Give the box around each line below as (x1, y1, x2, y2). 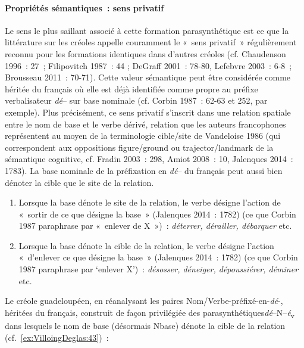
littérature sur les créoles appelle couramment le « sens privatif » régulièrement (5, 36, 297, 48)
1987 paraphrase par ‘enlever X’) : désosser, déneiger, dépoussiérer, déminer (18, 263, 299, 275)
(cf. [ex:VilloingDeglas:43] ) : (5, 331, 109, 343)
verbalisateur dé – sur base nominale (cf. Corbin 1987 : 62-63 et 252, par (5, 94, 268, 107)
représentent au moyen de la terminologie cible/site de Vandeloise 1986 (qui (5, 129, 281, 142)
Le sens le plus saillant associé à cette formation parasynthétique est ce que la (5, 24, 289, 36)
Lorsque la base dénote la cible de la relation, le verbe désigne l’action (18, 239, 274, 251)
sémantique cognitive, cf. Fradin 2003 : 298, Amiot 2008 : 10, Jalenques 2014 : (5, 153, 293, 165)
